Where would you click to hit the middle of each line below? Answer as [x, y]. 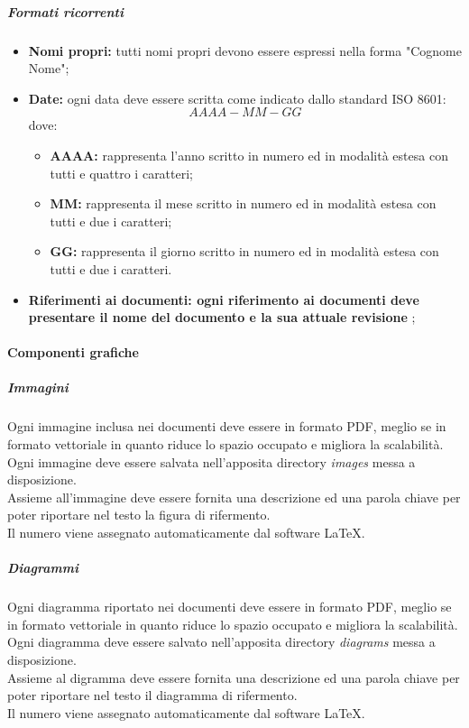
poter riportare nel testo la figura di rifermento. [139, 515]
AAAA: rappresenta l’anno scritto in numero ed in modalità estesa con [249, 155]
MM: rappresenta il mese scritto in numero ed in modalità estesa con [243, 203]
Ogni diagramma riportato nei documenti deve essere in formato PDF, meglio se [230, 607]
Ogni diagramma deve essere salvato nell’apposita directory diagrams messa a [221, 642]
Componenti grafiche [73, 352]
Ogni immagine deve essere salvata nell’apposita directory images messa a [212, 461]
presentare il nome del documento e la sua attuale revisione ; [222, 317]
